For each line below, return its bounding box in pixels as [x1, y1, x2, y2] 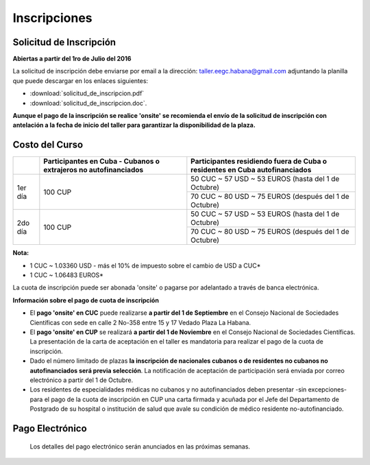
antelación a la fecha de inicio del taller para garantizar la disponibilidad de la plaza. [12, 121, 256, 130]
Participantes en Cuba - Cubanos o [43, 156, 160, 166]
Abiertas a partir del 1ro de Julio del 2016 [12, 55, 132, 63]
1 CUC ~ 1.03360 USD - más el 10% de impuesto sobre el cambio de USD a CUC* [29, 261, 261, 270]
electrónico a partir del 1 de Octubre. [29, 376, 134, 384]
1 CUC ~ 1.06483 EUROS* [29, 271, 104, 279]
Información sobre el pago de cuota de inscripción [12, 296, 159, 305]
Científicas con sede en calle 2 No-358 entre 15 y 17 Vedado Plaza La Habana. [29, 318, 251, 326]
